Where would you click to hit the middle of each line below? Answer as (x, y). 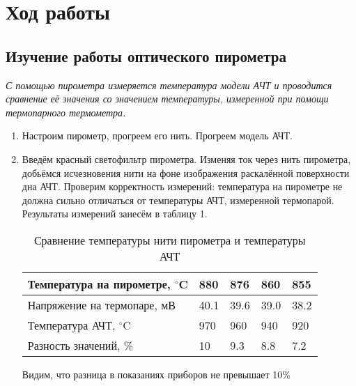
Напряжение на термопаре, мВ (101, 304)
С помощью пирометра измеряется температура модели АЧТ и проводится (169, 85)
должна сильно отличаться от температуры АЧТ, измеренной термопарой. (178, 200)
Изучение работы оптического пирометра (146, 55)
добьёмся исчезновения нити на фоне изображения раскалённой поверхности (186, 172)
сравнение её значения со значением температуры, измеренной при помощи (167, 99)
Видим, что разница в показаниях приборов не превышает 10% (156, 374)
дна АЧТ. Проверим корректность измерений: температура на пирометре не (182, 186)
